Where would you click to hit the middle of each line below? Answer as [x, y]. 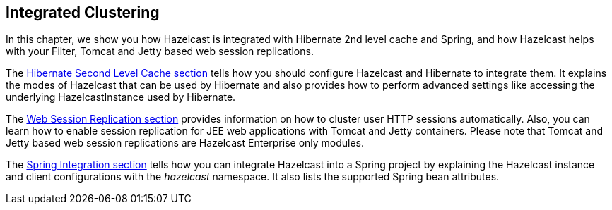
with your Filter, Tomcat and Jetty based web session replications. [160, 51]
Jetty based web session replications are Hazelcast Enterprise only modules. [185, 143]
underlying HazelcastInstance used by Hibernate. [121, 97]
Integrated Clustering [83, 12]
